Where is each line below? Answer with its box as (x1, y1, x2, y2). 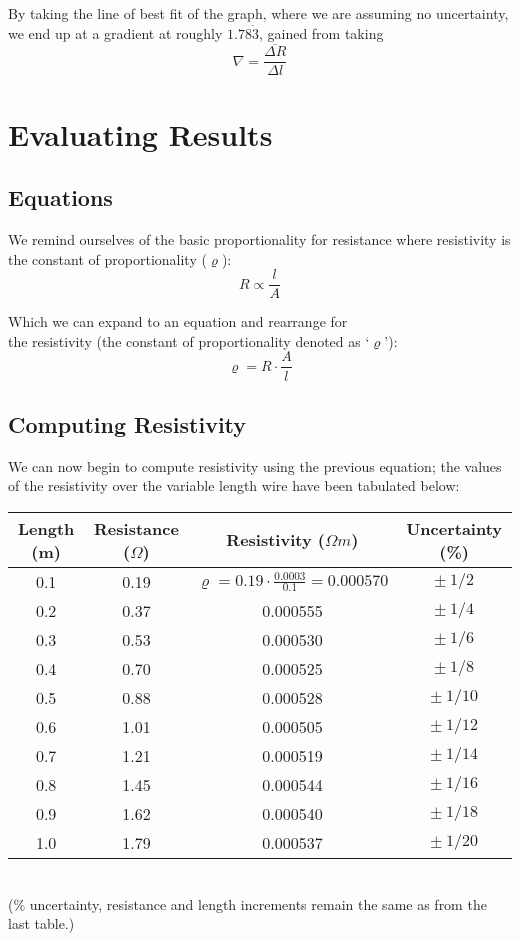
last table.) (8, 913, 75, 934)
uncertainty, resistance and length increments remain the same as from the (29, 893, 487, 914)
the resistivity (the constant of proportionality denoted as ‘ (8, 330, 370, 351)
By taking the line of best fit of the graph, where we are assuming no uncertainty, (8, 3, 509, 23)
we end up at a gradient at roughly (8, 22, 223, 43)
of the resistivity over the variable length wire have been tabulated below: (8, 475, 460, 496)
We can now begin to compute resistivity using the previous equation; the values (8, 455, 502, 476)
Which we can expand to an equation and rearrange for (8, 311, 348, 332)
